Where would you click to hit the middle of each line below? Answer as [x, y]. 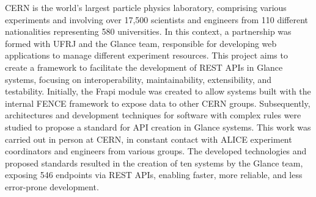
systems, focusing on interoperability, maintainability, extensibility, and [138, 79]
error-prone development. [52, 186]
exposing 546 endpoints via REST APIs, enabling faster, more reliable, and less [154, 175]
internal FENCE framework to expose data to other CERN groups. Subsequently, [158, 103]
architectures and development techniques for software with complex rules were [153, 115]
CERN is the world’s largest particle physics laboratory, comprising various [146, 7]
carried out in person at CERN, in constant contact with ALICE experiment [149, 139]
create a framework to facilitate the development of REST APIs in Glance [144, 67]
